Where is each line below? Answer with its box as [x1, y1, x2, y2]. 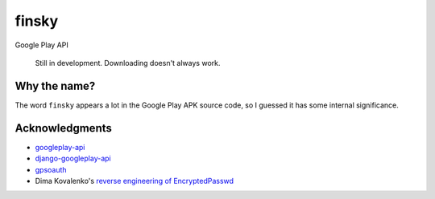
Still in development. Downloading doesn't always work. [35, 58, 221, 67]
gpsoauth [35, 164, 68, 174]
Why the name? [14, 79, 96, 92]
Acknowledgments [14, 121, 113, 135]
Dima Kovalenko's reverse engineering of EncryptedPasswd [35, 176, 234, 185]
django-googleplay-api [35, 153, 112, 164]
